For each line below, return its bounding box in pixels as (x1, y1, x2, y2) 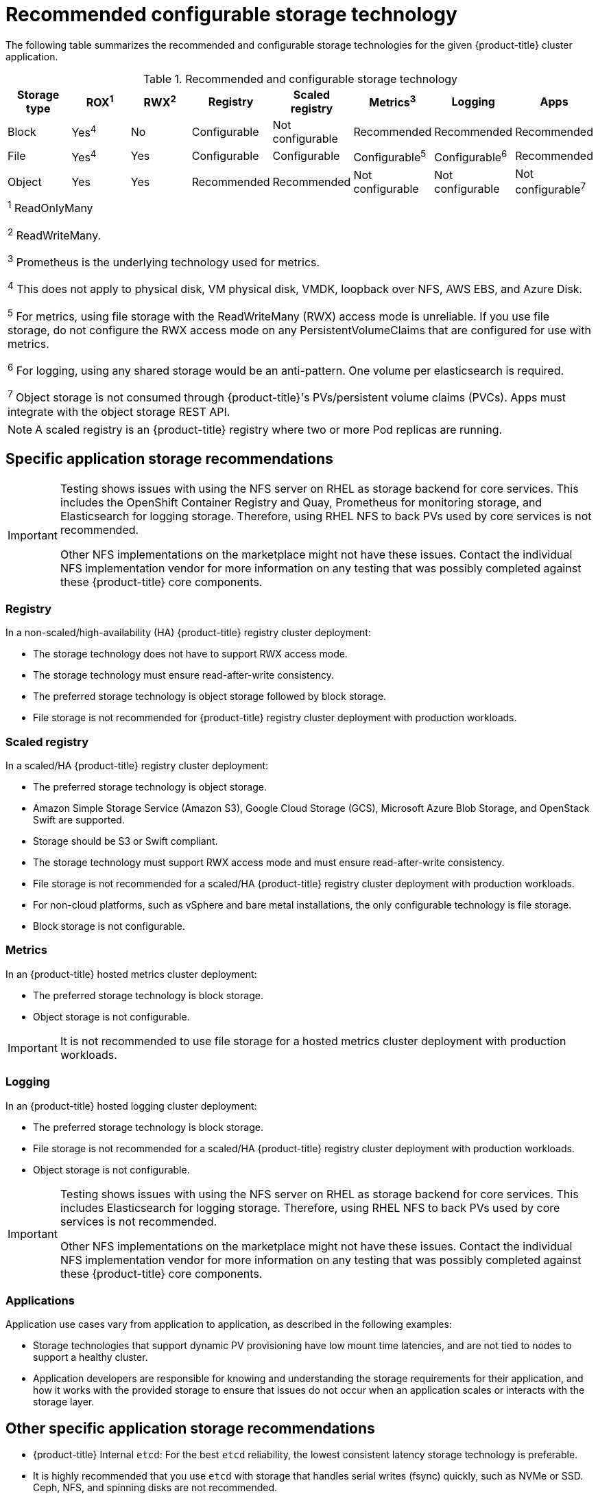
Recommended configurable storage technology (5, 3, 457, 26)
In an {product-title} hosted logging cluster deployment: (5, 1099, 257, 1112)
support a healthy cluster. (33, 1351, 148, 1364)
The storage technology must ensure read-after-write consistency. (33, 669, 334, 681)
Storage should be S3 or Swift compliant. (33, 835, 218, 848)
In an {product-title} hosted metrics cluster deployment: (5, 968, 257, 980)
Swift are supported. (33, 814, 125, 826)
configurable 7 (515, 180, 586, 197)
